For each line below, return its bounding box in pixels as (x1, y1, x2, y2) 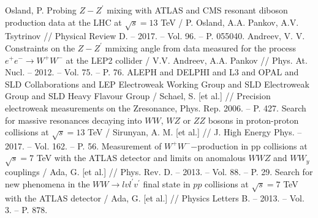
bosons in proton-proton (208, 113, 299, 126)
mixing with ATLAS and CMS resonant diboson (107, 4, 288, 16)
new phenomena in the (5, 177, 90, 190)
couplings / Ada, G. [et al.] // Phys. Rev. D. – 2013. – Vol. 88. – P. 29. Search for (5, 165, 313, 178)
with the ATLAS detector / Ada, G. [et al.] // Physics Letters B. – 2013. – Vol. (5, 191, 305, 204)
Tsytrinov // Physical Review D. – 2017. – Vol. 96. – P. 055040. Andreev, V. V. (5, 29, 305, 42)
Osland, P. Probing (5, 4, 77, 16)
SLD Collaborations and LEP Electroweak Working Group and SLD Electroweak (5, 77, 309, 90)
